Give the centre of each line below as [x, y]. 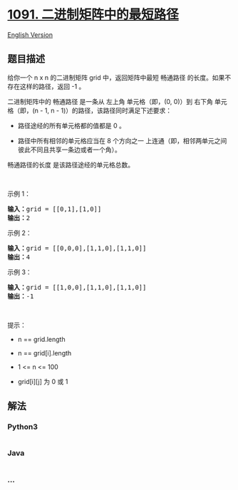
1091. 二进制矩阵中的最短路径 [93, 15]
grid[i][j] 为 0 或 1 [43, 381]
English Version [30, 35]
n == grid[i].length [45, 353]
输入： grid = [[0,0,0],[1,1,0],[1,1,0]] [77, 248]
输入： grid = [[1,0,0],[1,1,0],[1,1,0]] [77, 287]
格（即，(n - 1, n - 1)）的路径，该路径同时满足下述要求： [90, 110]
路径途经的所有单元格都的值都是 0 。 [72, 125]
